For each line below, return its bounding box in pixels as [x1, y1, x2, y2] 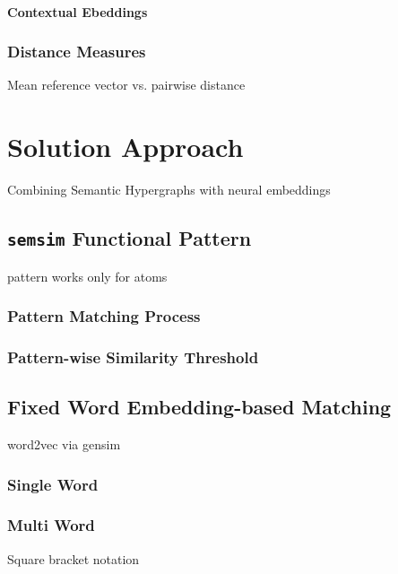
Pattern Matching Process [7, 305, 201, 327]
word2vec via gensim [7, 434, 121, 453]
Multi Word [7, 514, 95, 536]
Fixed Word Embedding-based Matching [7, 393, 392, 421]
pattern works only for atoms [7, 266, 168, 285]
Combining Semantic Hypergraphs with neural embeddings [7, 180, 331, 199]
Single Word [7, 473, 99, 495]
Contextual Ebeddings [7, 2, 148, 21]
